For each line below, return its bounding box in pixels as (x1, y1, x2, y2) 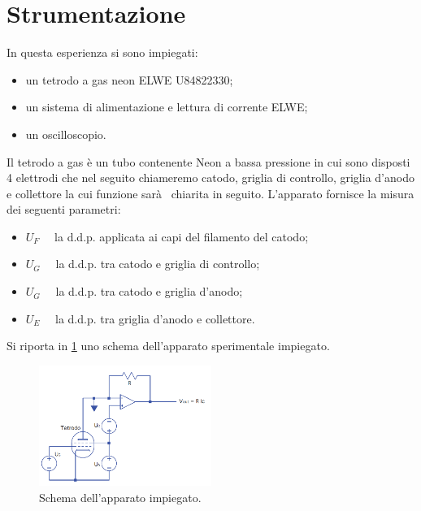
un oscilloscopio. (25, 125, 106, 142)
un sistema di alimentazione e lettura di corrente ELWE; (25, 98, 308, 115)
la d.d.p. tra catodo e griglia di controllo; (55, 255, 260, 272)
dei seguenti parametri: (7, 201, 121, 218)
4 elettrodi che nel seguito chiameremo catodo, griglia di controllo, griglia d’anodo (7, 169, 414, 186)
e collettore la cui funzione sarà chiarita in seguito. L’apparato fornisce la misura (7, 184, 414, 201)
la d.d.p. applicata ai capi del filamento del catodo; (54, 227, 309, 245)
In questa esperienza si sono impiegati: (7, 44, 198, 61)
